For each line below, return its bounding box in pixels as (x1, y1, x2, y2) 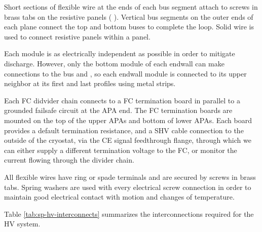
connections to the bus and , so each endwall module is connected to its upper (4, 68, 247, 79)
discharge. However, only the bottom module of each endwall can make (4, 58, 224, 68)
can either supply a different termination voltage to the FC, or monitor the (4, 144, 237, 155)
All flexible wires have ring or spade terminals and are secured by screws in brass (4, 171, 256, 182)
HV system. (4, 218, 41, 229)
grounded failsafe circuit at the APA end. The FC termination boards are (4, 105, 233, 115)
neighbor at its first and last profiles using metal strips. (4, 78, 176, 89)
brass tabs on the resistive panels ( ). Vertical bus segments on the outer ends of (4, 11, 253, 22)
